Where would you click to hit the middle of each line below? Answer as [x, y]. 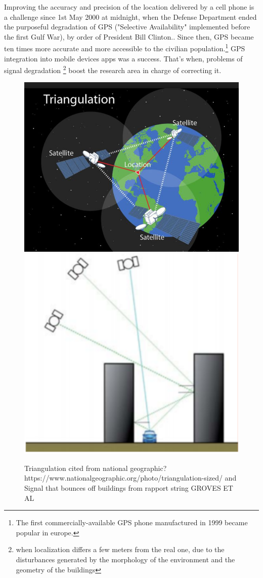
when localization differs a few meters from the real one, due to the [120, 549]
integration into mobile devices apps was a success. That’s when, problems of [123, 58]
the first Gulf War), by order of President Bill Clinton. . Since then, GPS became [129, 36]
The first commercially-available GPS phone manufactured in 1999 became [132, 522]
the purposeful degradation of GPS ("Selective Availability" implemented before [127, 27]
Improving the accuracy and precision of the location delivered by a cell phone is [129, 7]
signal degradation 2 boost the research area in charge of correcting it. [113, 69]
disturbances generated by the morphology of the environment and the [125, 559]
